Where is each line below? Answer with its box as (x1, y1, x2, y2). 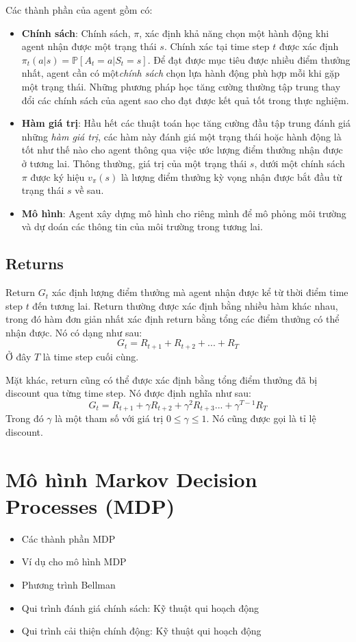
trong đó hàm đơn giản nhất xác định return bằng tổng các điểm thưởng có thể (5, 312, 340, 326)
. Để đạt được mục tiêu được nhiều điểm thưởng (147, 52, 351, 66)
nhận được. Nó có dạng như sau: (5, 325, 142, 339)
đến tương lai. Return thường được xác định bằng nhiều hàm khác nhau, (32, 298, 338, 312)
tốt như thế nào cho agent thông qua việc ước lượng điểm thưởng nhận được (21, 143, 343, 157)
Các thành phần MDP (21, 531, 116, 545)
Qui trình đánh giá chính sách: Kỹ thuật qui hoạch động (21, 600, 259, 615)
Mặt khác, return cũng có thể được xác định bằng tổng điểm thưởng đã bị (5, 372, 318, 386)
